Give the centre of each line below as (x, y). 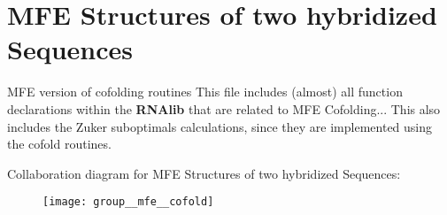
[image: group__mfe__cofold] (128, 202)
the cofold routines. (59, 144)
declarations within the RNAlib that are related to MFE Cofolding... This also (224, 108)
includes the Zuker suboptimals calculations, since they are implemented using (220, 126)
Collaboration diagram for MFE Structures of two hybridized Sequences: (204, 173)
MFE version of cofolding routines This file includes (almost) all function (205, 92)
